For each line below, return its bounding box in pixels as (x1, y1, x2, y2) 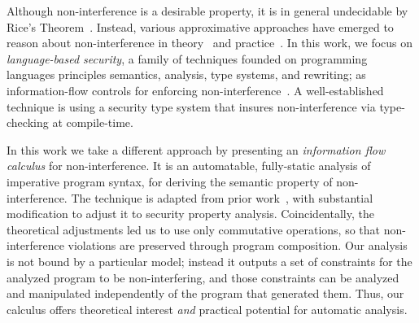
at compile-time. (52, 114, 133, 131)
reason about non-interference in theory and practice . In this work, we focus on (7, 34, 413, 51)
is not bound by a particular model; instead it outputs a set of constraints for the (7, 252, 412, 269)
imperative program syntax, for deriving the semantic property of (7, 172, 333, 190)
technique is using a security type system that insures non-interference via (7, 98, 376, 115)
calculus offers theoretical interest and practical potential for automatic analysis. (7, 300, 408, 317)
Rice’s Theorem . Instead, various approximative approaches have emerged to (7, 18, 394, 35)
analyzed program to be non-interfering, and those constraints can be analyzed (7, 268, 399, 286)
